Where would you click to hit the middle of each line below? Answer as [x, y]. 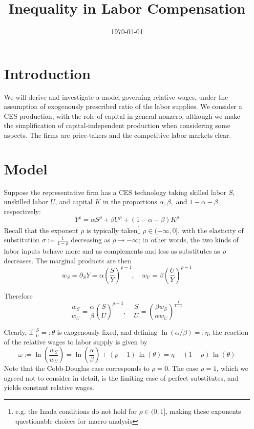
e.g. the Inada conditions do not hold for [76, 411]
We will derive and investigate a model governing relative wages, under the [116, 97]
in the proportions [130, 202]
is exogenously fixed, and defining [107, 332]
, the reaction [228, 332]
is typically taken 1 [113, 229]
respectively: [22, 211]
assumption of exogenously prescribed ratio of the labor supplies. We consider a [123, 106]
